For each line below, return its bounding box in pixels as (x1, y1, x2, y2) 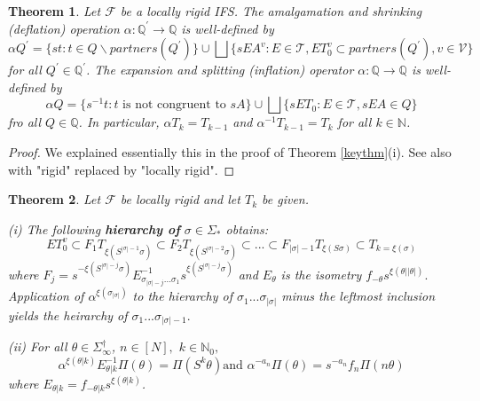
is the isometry (280, 264, 362, 283)
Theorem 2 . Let (8, 190, 101, 208)
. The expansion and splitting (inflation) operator (85, 60, 354, 79)
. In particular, (78, 113, 160, 131)
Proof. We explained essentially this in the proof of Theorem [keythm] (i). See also (8, 142, 452, 161)
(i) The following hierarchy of (8, 219, 180, 238)
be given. (262, 190, 310, 208)
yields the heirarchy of (8, 305, 128, 324)
